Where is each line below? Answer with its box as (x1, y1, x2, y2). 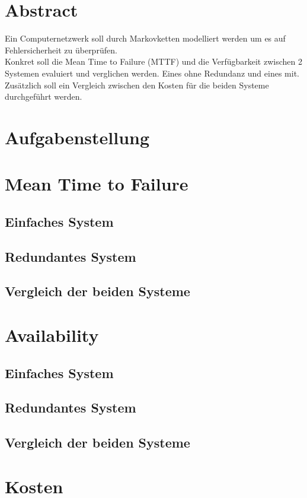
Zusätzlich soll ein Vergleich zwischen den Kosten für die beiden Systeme (5, 78, 269, 91)
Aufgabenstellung (5, 125, 150, 149)
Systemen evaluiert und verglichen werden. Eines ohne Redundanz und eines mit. (5, 66, 299, 79)
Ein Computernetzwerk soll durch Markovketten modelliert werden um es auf (5, 32, 286, 45)
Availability (5, 322, 99, 347)
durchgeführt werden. (5, 90, 82, 103)
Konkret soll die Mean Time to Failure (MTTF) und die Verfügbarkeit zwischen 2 (5, 55, 302, 68)
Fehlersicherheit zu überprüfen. (5, 43, 117, 56)
